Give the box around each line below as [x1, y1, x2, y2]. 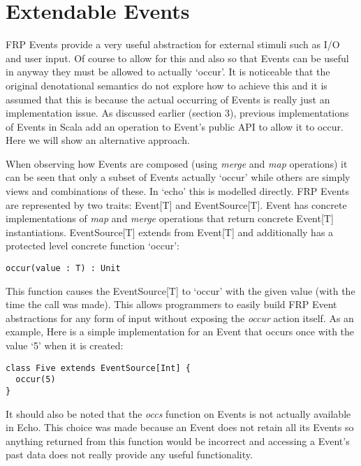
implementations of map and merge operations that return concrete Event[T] [6, 211, 334, 226]
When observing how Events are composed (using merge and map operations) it [6, 156, 348, 170]
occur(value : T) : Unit [6, 263, 121, 274]
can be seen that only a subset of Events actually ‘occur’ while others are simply [6, 170, 351, 184]
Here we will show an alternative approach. [6, 133, 190, 147]
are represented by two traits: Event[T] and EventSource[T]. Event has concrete [6, 197, 347, 212]
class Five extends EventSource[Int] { [6, 363, 191, 373]
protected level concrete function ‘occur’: [6, 238, 180, 253]
